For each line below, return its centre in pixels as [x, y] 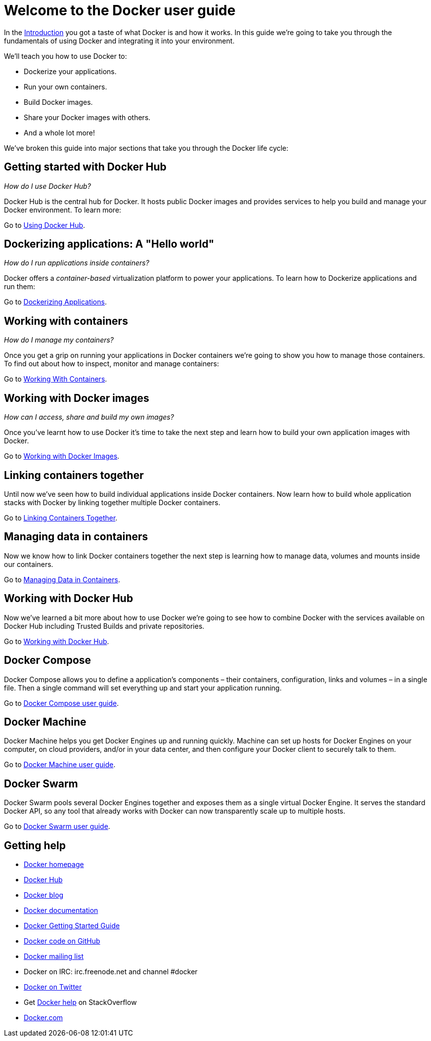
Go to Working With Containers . [56, 379]
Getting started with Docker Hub [85, 167]
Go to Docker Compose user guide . [62, 703]
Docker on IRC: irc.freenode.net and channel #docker [111, 972]
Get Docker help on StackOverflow [80, 1002]
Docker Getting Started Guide [72, 926]
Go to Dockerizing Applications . [55, 302]
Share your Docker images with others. [87, 117]
